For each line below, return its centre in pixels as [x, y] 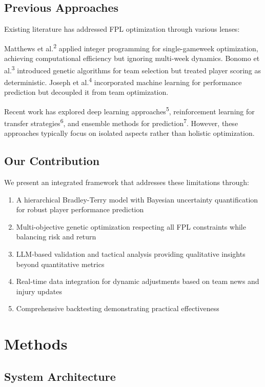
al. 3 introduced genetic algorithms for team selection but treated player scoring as [133, 69]
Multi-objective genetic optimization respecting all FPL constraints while [131, 226]
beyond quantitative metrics [60, 264]
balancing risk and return [56, 237]
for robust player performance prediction [80, 209]
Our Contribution [52, 161]
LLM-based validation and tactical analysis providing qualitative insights [131, 254]
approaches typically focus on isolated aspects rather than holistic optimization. [129, 133]
